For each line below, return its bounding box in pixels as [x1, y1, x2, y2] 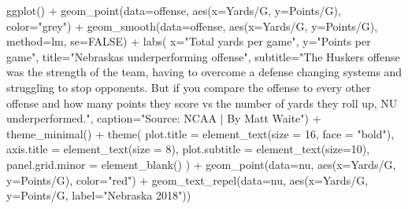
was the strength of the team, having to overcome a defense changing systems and [6, 64, 402, 80]
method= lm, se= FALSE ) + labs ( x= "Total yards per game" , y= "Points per [6, 33, 371, 49]
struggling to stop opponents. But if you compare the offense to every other [6, 79, 371, 95]
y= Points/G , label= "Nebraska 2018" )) [6, 187, 191, 203]
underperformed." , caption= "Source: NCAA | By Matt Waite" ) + [6, 110, 321, 126]
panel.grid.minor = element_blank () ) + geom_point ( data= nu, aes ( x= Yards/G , [6, 156, 396, 172]
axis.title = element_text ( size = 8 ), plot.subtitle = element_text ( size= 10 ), [6, 141, 370, 157]
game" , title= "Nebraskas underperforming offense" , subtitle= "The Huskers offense [6, 48, 400, 64]
